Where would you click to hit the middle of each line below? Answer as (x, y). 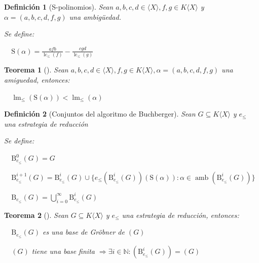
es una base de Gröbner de (84, 232)
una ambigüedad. (95, 16)
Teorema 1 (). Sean (36, 70)
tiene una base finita (63, 251)
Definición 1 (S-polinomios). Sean (59, 7)
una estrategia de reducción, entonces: (180, 215)
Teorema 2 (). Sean (36, 215)
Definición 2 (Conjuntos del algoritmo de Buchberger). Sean (100, 114)
